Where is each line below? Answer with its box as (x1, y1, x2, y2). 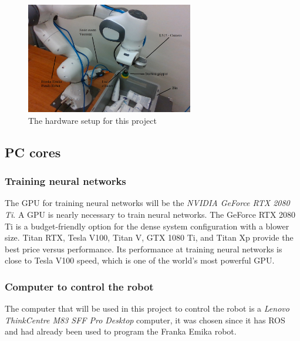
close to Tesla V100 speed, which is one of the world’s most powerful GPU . (5, 254, 275, 266)
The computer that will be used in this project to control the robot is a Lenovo (5, 302, 289, 315)
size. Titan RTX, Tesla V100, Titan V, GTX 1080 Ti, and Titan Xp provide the (5, 231, 294, 244)
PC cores (5, 143, 61, 161)
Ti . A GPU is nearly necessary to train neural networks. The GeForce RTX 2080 (5, 208, 296, 221)
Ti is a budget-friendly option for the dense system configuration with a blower (5, 220, 289, 232)
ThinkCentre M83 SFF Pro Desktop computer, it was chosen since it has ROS (5, 313, 285, 326)
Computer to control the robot (5, 279, 154, 293)
